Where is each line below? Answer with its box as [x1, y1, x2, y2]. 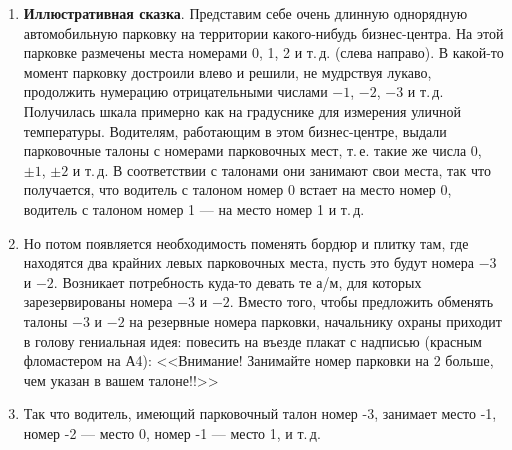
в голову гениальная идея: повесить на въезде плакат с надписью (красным [23, 330, 482, 351]
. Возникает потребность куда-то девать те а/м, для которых [53, 271, 422, 292]
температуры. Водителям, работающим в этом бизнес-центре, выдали [23, 120, 447, 141]
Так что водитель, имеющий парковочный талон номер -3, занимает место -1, [23, 403, 497, 424]
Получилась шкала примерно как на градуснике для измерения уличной [23, 100, 462, 121]
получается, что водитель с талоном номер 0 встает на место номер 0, [23, 179, 452, 200]
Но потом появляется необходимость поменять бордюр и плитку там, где [23, 232, 469, 253]
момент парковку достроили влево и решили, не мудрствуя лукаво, [23, 61, 432, 82]
